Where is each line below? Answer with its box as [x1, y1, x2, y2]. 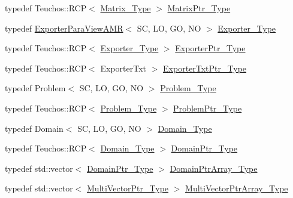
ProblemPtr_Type [173, 101, 242, 114]
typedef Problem [5, 82, 66, 94]
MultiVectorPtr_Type [87, 182, 169, 194]
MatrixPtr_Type [167, 2, 231, 14]
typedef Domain [5, 122, 64, 134]
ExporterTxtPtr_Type [163, 61, 247, 74]
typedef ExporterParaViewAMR [5, 21, 123, 34]
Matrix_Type [100, 2, 151, 14]
